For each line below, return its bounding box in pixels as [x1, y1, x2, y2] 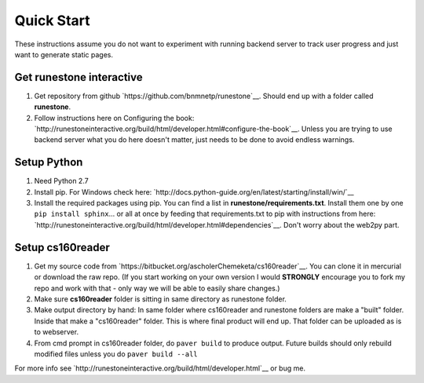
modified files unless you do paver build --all [34, 349, 198, 359]
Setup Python [14, 155, 83, 169]
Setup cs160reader [14, 240, 110, 254]
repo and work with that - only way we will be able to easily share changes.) [34, 283, 280, 293]
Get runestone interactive [14, 71, 143, 84]
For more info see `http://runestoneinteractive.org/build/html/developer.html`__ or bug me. [14, 363, 306, 373]
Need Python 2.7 [34, 177, 90, 186]
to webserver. [34, 327, 79, 337]
